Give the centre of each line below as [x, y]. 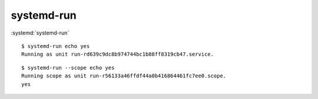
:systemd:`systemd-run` [40, 33]
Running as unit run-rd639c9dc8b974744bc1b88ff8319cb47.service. [118, 54]
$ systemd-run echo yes [56, 46]
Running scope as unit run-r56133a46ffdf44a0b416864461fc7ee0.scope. [124, 76]
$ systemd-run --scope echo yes [68, 68]
